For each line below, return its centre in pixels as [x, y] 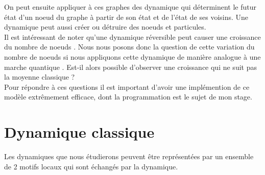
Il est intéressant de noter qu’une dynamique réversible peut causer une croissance [132, 36]
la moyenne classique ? [40, 77]
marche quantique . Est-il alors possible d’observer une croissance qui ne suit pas [130, 67]
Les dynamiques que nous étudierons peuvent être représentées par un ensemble [129, 156]
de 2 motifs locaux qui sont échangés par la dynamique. [91, 166]
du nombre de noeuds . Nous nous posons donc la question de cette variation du [129, 47]
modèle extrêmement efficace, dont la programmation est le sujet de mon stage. [128, 97]
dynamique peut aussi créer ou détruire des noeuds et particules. [105, 27]
